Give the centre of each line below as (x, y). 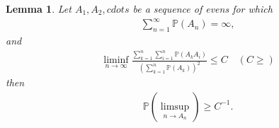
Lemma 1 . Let (39, 8)
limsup (175, 106)
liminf (116, 60)
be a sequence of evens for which (203, 8)
